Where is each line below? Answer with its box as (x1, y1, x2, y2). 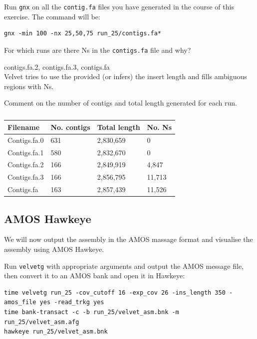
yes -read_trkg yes (39, 299, 104, 306)
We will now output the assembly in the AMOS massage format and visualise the (4, 234, 253, 244)
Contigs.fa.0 (7, 134, 44, 145)
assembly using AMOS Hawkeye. (4, 243, 104, 254)
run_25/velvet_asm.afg (4, 318, 79, 326)
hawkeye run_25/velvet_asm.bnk (4, 328, 108, 336)
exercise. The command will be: (4, 11, 100, 21)
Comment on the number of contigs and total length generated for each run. (4, 98, 237, 108)
